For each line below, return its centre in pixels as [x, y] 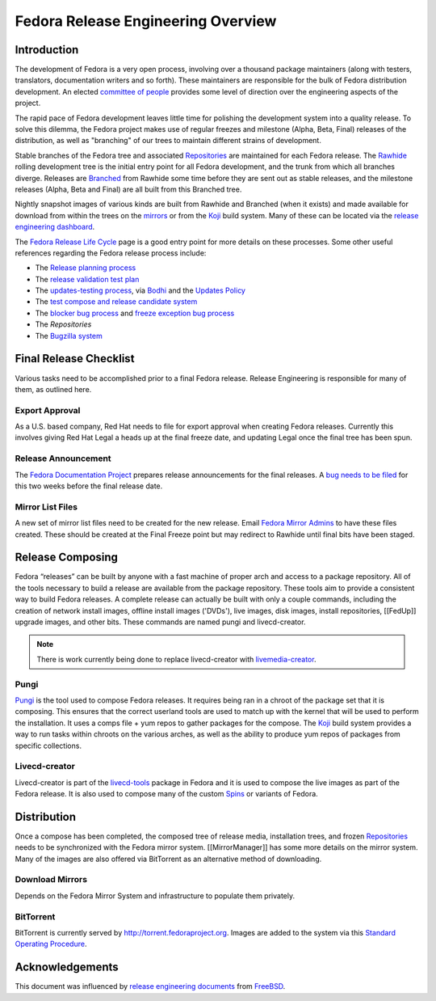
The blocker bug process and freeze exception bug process [135, 313]
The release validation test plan [87, 279]
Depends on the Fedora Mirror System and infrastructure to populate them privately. [155, 895]
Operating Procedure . [51, 944]
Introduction [47, 50]
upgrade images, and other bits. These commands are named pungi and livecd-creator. [160, 622]
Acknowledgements [67, 967]
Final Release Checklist [75, 359]
